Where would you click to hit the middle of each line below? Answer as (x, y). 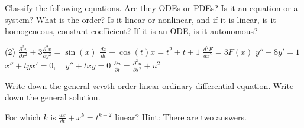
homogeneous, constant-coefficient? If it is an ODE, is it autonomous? (131, 31)
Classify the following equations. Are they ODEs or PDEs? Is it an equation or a (151, 8)
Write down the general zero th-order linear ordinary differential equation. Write (149, 85)
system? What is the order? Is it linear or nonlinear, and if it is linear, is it (140, 19)
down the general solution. (53, 97)
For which (23, 116)
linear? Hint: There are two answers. (181, 116)
